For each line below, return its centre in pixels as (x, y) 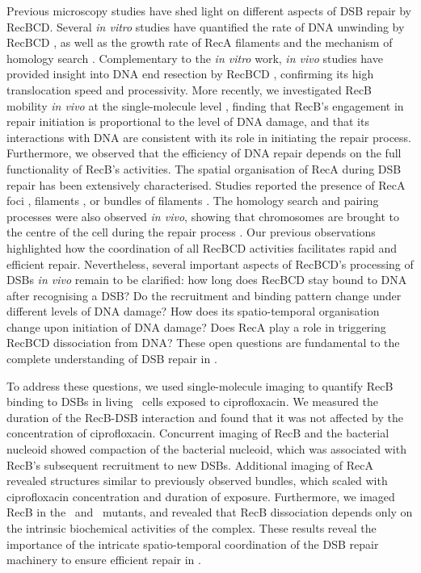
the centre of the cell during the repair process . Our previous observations (191, 232)
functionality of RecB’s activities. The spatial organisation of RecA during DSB (204, 168)
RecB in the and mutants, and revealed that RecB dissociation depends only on (210, 512)
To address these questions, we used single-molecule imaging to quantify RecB (200, 385)
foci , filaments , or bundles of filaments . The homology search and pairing (193, 201)
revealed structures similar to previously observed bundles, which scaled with (197, 481)
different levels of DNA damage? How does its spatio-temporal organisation (193, 311)
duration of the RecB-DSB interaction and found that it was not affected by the (205, 417)
